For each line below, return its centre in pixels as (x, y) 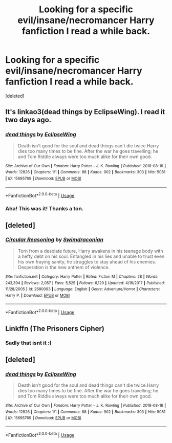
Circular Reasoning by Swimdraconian (55, 240)
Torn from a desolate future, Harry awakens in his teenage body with (90, 251)
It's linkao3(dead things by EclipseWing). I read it (85, 112)
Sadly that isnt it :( (28, 343)
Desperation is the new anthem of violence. (64, 267)
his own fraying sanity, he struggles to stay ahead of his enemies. (87, 261)
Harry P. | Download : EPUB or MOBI (38, 295)
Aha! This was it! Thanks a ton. (45, 209)
